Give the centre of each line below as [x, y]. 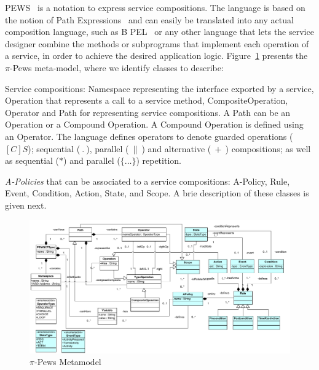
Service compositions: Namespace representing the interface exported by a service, [159, 88]
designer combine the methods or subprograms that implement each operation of [157, 43]
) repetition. [159, 160]
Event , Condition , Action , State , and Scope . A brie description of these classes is [157, 193]
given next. [26, 205]
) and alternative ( [176, 148]
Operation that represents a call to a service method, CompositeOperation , [147, 100]
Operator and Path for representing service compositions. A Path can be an [148, 112]
